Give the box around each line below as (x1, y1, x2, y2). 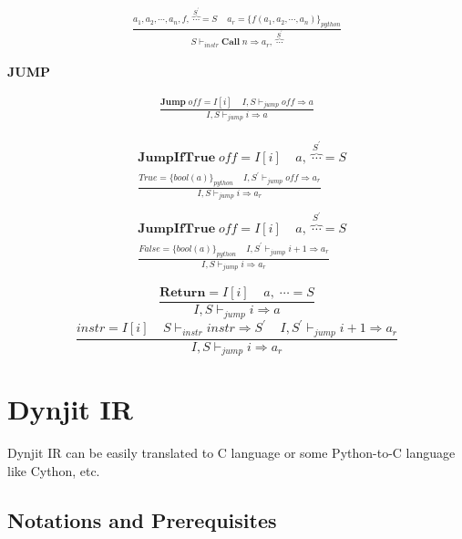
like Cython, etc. (7, 461, 100, 480)
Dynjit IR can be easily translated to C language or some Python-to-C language (7, 443, 456, 462)
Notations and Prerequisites (7, 505, 277, 534)
